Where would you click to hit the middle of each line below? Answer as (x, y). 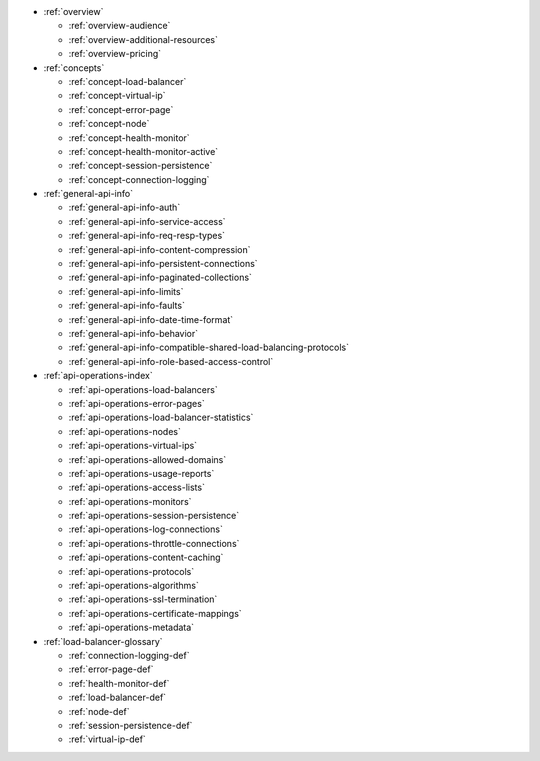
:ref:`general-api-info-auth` (124, 207)
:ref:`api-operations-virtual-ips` (133, 446)
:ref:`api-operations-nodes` (125, 431)
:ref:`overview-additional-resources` (143, 39)
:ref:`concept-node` (109, 124)
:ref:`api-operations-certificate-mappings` (155, 613)
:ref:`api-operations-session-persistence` (154, 516)
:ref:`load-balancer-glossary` (103, 641)
